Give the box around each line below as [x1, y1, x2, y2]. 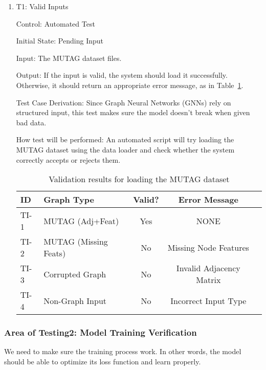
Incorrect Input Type [170, 294, 247, 307]
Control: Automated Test [16, 18, 95, 29]
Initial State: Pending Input [16, 35, 103, 46]
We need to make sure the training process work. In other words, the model [4, 346, 241, 357]
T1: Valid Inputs [16, 1, 69, 11]
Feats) [43, 247, 66, 259]
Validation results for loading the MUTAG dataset [49, 173, 230, 185]
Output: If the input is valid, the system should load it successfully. [16, 70, 228, 80]
